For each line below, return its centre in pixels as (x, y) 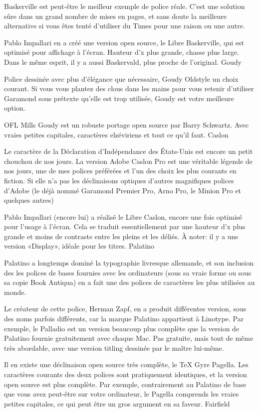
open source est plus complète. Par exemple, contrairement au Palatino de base (125, 384)
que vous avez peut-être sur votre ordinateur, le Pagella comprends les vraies (122, 394)
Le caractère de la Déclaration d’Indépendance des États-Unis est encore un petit (129, 151)
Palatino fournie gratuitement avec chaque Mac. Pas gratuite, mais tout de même (129, 338)
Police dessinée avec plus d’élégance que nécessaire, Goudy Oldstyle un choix (121, 78)
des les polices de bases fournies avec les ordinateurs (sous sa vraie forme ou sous (128, 272)
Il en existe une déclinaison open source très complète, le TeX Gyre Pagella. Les (126, 364)
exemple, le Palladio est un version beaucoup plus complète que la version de (122, 328)
